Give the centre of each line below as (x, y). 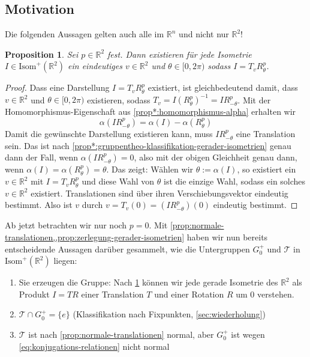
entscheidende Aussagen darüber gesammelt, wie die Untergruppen (127, 249)
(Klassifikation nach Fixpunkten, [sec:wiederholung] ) (169, 314)
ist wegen (248, 334)
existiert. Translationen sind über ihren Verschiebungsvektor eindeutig (159, 193)
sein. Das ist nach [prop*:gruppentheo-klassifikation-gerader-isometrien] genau (148, 145)
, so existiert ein (267, 169)
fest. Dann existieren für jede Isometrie (180, 54)
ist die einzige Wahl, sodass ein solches (235, 181)
